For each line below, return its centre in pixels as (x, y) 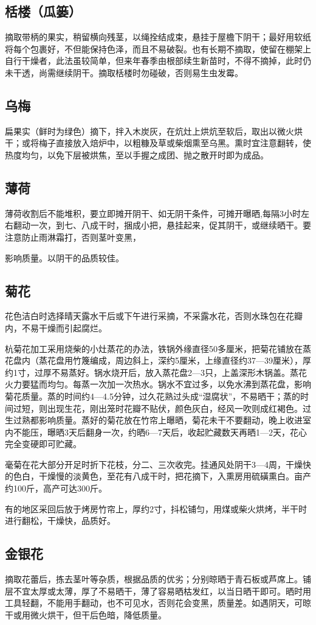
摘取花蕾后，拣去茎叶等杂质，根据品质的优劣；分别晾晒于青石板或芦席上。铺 (158, 579)
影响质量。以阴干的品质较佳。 (64, 257)
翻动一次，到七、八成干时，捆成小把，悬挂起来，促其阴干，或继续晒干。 (158, 225)
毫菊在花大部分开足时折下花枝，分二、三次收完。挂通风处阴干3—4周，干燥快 (158, 464)
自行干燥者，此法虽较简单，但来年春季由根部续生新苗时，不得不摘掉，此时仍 (158, 61)
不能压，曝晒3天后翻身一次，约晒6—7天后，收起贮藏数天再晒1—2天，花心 (160, 432)
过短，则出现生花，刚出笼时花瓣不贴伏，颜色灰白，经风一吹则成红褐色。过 (162, 408)
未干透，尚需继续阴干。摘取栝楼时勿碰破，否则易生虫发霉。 (124, 72)
